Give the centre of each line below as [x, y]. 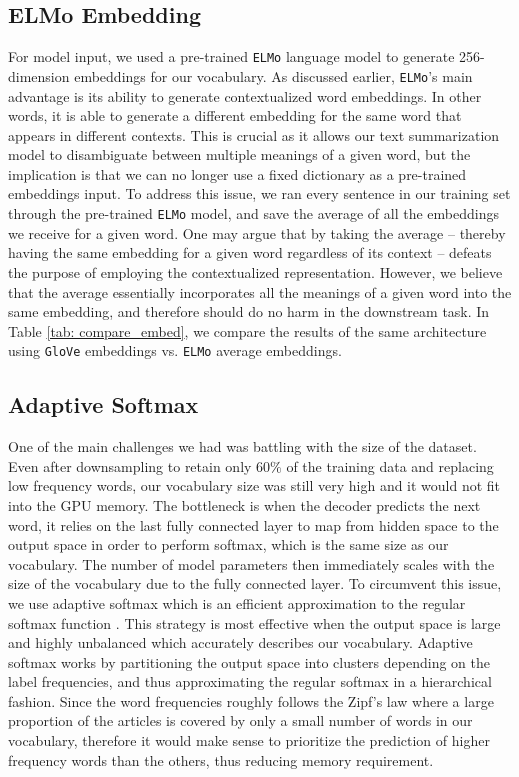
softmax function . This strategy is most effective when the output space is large [254, 622]
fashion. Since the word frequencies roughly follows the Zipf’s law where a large [251, 700]
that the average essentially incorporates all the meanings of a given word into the [260, 291]
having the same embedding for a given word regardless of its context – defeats [250, 252]
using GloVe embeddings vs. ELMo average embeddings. [175, 350]
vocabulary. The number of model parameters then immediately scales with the [251, 563]
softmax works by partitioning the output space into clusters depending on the [249, 661]
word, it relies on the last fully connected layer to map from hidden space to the [253, 524]
